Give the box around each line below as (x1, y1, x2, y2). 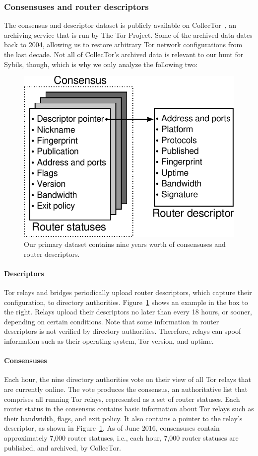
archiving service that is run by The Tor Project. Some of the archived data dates (4, 29, 253, 40)
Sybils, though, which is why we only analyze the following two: (4, 59, 198, 69)
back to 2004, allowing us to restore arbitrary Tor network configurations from (4, 39, 243, 50)
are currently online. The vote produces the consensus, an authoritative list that (4, 383, 248, 394)
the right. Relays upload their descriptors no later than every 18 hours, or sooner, (4, 306, 252, 317)
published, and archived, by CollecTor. (4, 442, 121, 453)
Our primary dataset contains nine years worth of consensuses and (24, 239, 226, 249)
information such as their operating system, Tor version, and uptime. (4, 335, 214, 346)
